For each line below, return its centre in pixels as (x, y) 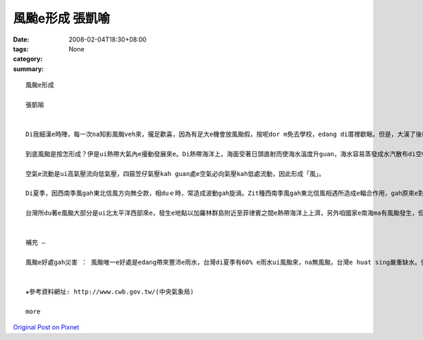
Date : (21, 39)
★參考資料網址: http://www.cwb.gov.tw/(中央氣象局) (110, 292)
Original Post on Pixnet (46, 327)
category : (28, 59)
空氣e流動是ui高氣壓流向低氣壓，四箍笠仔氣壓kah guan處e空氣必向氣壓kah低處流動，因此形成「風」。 (176, 174)
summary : (29, 69)
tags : (21, 49)
